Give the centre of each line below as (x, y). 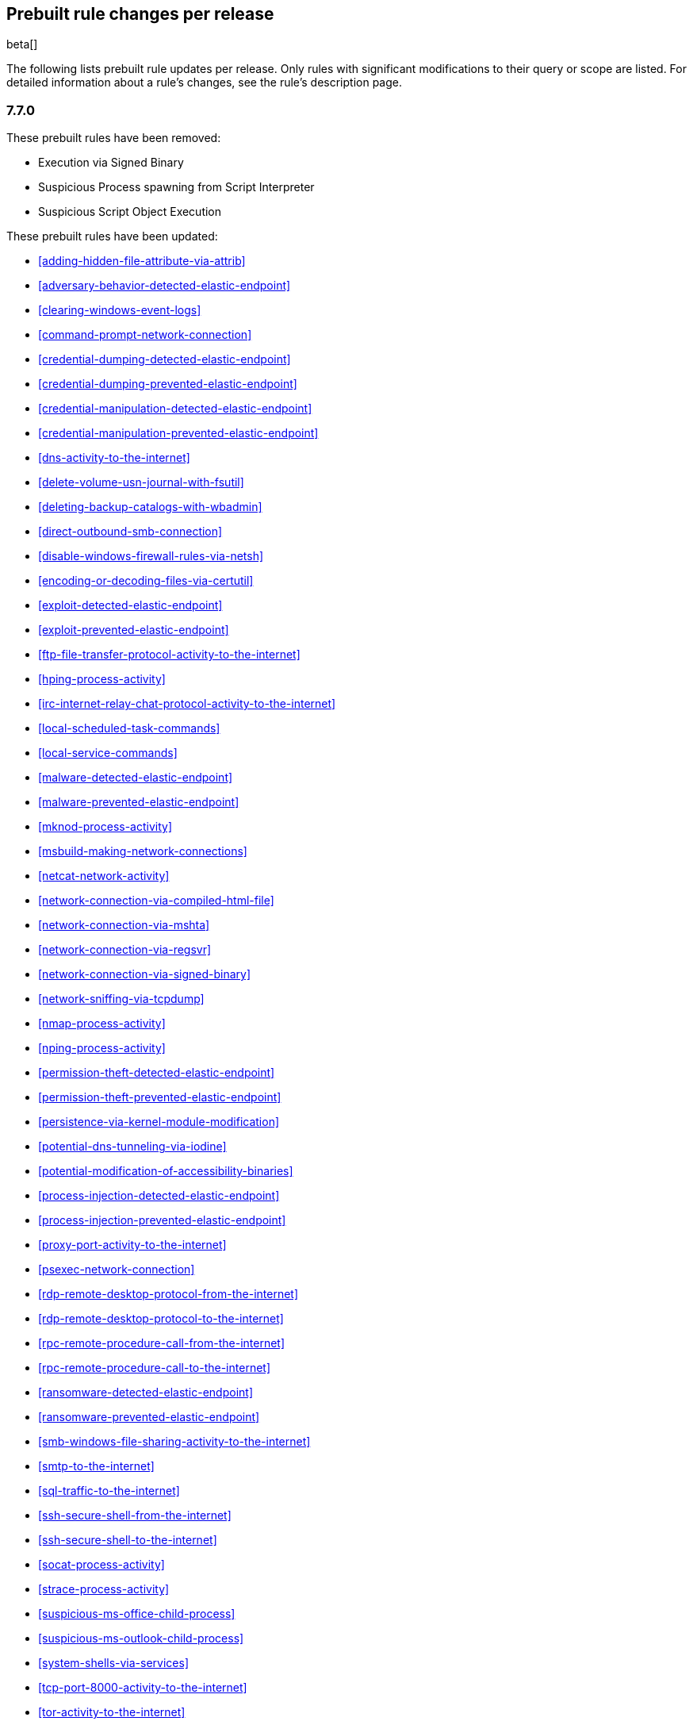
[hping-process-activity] (102, 679)
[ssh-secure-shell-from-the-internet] (135, 1516)
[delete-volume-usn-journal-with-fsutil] (141, 482)
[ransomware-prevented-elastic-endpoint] (149, 1417)
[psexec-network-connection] (117, 1270)
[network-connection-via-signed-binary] (145, 974)
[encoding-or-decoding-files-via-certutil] (146, 581)
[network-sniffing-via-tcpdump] (121, 999)
